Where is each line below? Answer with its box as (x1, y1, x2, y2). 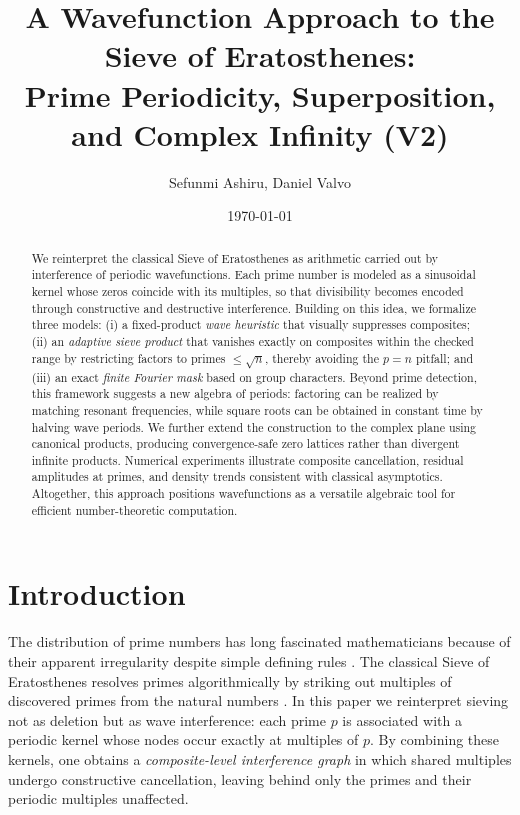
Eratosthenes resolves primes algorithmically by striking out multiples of (8, 670, 452, 691)
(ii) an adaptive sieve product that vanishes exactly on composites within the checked (31, 332, 474, 349)
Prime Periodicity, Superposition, (24, 74, 496, 115)
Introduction (8, 573, 186, 614)
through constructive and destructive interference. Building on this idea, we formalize (31, 299, 476, 316)
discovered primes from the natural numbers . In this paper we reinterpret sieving (8, 690, 509, 711)
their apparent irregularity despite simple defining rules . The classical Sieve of (8, 650, 490, 671)
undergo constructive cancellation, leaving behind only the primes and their (8, 768, 472, 789)
